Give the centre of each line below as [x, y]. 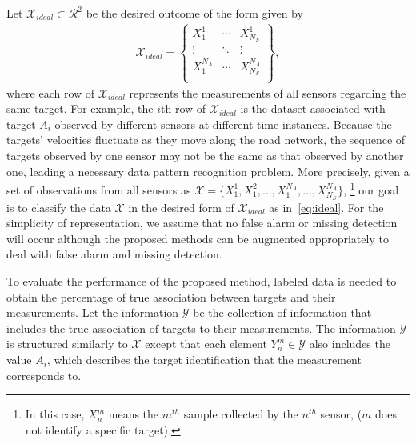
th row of [184, 108]
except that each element [206, 344]
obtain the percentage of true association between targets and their [171, 296]
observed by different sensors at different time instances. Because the [223, 124]
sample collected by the [241, 414]
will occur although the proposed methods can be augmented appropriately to [198, 238]
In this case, [55, 414]
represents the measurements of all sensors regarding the [268, 92]
